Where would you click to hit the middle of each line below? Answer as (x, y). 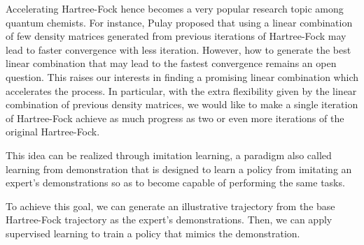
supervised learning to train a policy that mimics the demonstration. (153, 233)
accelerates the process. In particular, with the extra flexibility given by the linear (181, 90)
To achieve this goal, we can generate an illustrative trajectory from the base (170, 206)
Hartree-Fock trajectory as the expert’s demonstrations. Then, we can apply (169, 220)
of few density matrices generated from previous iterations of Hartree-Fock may (176, 36)
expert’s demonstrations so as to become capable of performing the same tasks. (175, 183)
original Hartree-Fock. (53, 132)
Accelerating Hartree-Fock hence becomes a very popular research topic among (175, 8)
